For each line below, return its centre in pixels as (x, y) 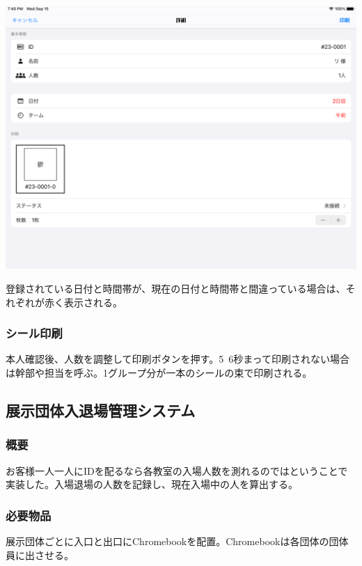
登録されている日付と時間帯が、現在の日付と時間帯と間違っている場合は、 (176, 288)
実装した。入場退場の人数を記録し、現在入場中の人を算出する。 (152, 484)
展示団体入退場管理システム (101, 410)
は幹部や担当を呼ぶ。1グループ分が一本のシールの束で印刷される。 (159, 372)
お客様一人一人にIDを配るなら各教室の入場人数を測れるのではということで (177, 470)
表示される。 (93, 302)
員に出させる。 (40, 555)
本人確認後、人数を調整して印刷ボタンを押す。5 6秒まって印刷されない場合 (178, 359)
